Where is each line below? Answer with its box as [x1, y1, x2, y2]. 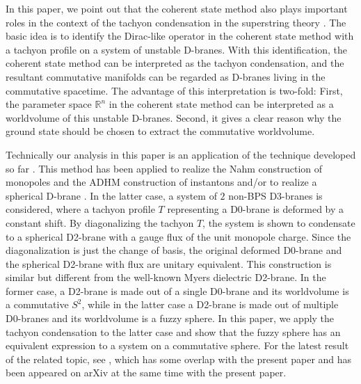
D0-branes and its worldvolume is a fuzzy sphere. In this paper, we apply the [6, 311, 335, 326]
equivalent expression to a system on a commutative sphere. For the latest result [6, 338, 349, 353]
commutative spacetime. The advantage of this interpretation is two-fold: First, [6, 83, 343, 97]
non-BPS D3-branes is [228, 188, 323, 202]
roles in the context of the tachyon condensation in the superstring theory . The [6, 15, 346, 29]
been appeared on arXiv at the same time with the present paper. [6, 365, 287, 380]
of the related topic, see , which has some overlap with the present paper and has [6, 351, 352, 366]
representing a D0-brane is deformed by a [167, 202, 344, 216]
